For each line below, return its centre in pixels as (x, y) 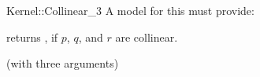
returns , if (32, 37)
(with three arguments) (63, 63)
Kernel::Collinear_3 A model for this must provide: (130, 10)
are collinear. (147, 37)
